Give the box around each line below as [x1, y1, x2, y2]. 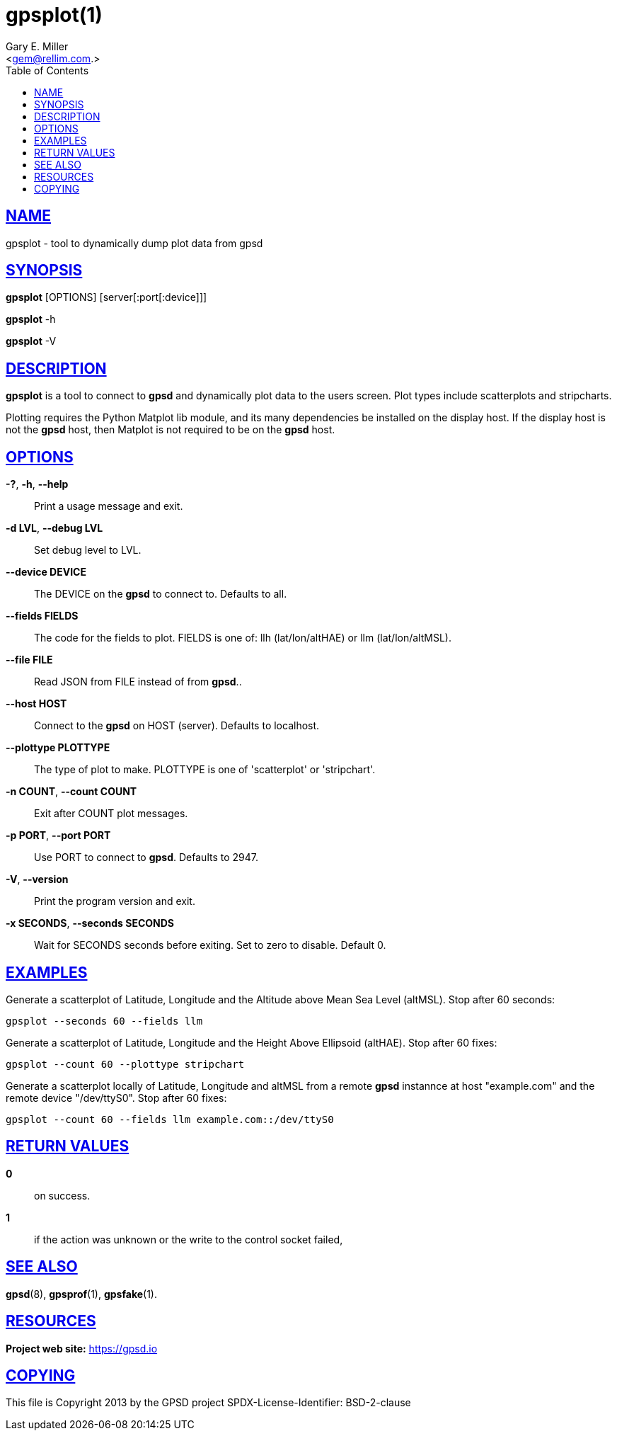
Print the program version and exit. [34, 895, 195, 908]
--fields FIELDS [6, 610, 79, 622]
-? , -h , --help [6, 478, 69, 491]
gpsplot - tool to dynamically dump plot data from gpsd [6, 237, 263, 249]
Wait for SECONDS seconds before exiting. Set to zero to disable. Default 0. [34, 939, 386, 952]
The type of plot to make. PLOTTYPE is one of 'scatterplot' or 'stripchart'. [34, 763, 376, 776]
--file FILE [6, 654, 53, 666]
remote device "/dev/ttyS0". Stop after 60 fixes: [6, 1091, 227, 1104]
